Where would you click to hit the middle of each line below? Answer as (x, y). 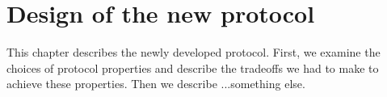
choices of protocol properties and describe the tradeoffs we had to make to (193, 67)
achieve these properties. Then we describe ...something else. (156, 84)
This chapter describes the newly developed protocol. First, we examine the (193, 52)
